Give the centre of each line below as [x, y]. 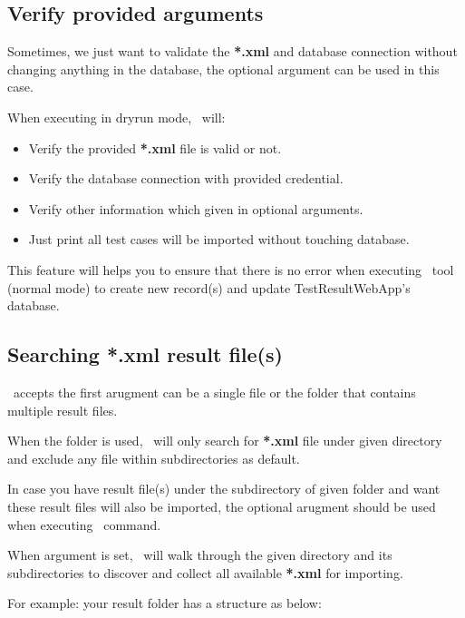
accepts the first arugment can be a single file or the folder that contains [214, 392]
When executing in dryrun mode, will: [116, 117]
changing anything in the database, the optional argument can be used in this [223, 69]
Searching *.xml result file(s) [145, 354]
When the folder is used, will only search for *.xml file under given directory [225, 441]
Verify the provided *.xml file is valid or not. [155, 147]
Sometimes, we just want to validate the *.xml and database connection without [232, 51]
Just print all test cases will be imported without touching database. [219, 239]
